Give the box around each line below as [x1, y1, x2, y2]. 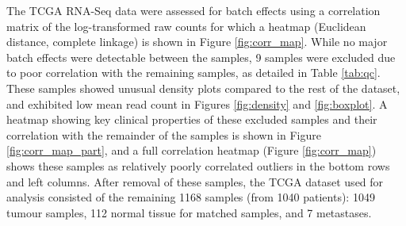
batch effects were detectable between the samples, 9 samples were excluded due [6, 48, 396, 65]
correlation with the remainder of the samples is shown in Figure [6, 126, 321, 143]
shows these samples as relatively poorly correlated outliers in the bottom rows [6, 157, 390, 174]
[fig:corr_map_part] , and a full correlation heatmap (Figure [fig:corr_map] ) [6, 142, 377, 159]
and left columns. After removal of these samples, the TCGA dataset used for [6, 173, 384, 190]
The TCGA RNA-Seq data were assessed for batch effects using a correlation [6, 2, 381, 18]
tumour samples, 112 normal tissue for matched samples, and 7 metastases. [6, 204, 372, 220]
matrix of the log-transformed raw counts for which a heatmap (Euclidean [6, 17, 366, 34]
